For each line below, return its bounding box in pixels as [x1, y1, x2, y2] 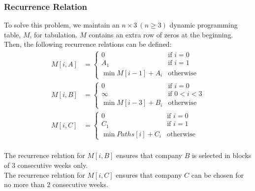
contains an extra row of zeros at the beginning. [89, 29, 233, 39]
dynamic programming [169, 20, 238, 30]
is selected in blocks [191, 150, 252, 160]
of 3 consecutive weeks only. [4, 160, 88, 170]
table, [4, 29, 21, 39]
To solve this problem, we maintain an [4, 20, 120, 30]
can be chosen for [191, 169, 244, 180]
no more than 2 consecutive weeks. [4, 179, 108, 190]
